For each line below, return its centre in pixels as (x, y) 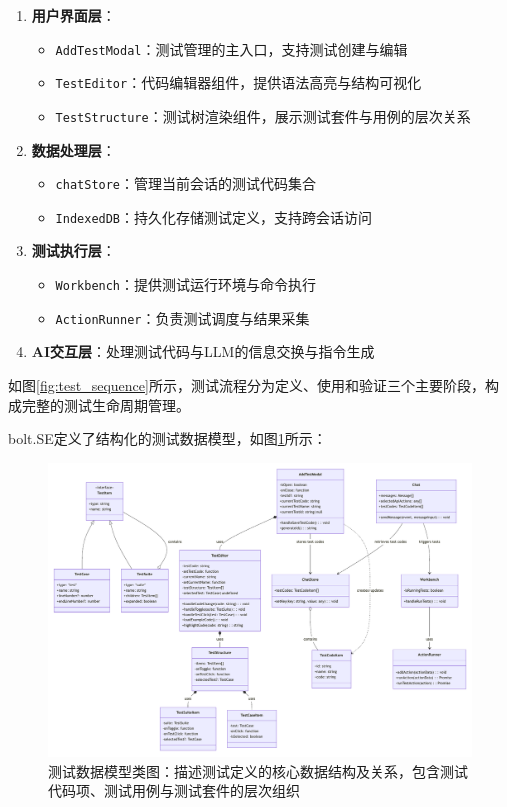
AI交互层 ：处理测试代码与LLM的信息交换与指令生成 (203, 351)
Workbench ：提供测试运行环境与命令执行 (186, 284)
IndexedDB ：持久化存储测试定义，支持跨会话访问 (214, 216)
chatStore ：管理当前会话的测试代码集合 (186, 183)
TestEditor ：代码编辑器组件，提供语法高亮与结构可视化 (238, 82)
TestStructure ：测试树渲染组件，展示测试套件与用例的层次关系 (263, 115)
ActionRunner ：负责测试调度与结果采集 (182, 317)
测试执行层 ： (73, 250)
